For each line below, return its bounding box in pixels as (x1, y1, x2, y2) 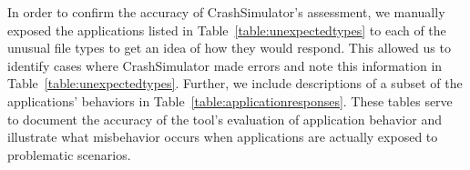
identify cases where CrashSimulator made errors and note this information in (7, 55, 443, 75)
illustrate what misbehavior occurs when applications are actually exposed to (7, 127, 438, 146)
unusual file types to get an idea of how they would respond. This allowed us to (7, 38, 451, 57)
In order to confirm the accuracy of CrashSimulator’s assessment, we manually (7, 3, 445, 21)
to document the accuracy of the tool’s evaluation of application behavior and (7, 109, 442, 128)
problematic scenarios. (7, 145, 131, 164)
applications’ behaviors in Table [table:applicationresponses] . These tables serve (7, 91, 453, 110)
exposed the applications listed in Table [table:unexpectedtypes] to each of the (7, 20, 446, 39)
